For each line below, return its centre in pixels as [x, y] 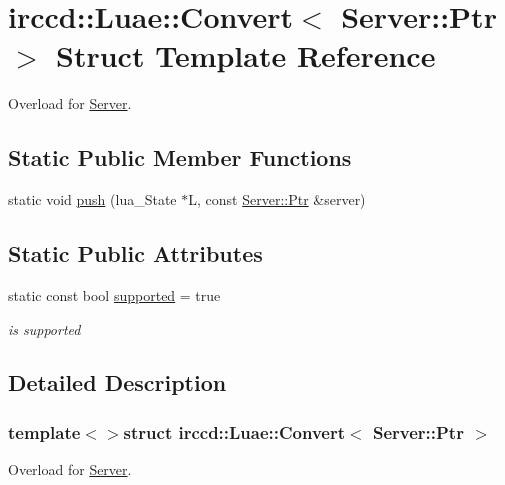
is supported [44, 328]
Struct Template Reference [246, 55]
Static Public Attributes [135, 253]
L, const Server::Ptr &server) [277, 199]
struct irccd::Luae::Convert [234, 431]
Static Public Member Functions [180, 157]
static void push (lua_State [92, 199]
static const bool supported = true [114, 294]
